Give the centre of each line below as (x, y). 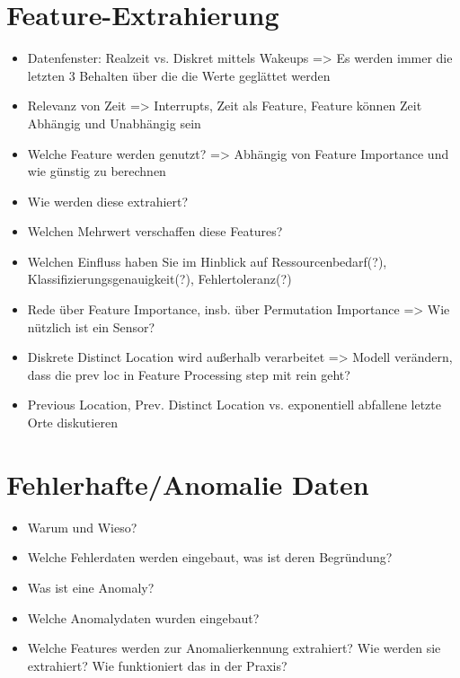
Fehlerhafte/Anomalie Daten (188, 484)
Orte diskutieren (72, 423)
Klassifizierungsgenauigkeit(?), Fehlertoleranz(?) (159, 279)
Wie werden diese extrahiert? (108, 201)
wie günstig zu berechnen (97, 171)
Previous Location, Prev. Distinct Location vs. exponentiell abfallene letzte (234, 405)
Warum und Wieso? (82, 527)
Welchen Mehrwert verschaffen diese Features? (155, 231)
